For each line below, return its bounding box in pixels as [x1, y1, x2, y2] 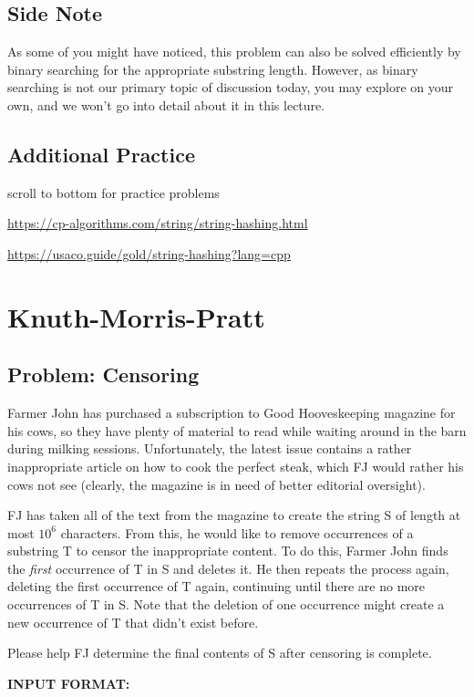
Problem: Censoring [7, 360, 200, 389]
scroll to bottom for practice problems [7, 182, 220, 202]
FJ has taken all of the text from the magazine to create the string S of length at [7, 505, 461, 525]
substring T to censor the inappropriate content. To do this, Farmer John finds [7, 541, 448, 560]
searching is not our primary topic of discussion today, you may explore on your [7, 78, 454, 97]
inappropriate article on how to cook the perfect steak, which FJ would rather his [7, 456, 464, 475]
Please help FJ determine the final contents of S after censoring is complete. [7, 643, 432, 662]
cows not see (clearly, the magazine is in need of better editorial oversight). [7, 474, 426, 494]
